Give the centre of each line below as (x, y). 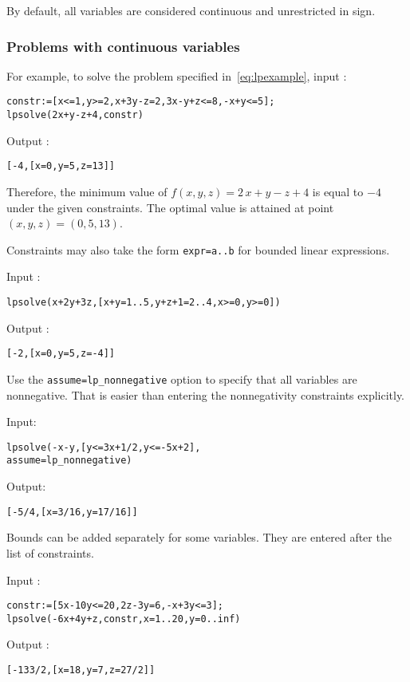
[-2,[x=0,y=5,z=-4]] (61, 354)
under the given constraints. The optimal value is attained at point (170, 207)
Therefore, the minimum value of (87, 191)
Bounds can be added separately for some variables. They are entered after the (199, 537)
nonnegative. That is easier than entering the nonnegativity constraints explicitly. (206, 394)
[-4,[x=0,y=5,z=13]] (61, 166)
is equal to (338, 191)
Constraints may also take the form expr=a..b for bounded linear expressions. (198, 249)
